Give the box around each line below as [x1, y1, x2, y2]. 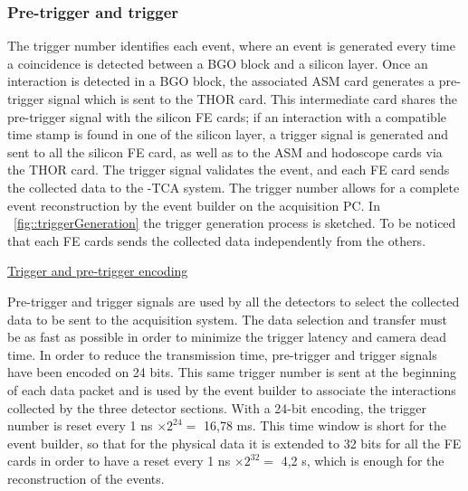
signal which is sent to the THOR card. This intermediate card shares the [48, 90, 458, 108]
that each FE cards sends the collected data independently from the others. [7, 231, 426, 250]
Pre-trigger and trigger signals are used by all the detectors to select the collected [7, 291, 460, 310]
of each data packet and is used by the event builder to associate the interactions [7, 380, 456, 399]
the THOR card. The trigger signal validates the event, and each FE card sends [7, 160, 450, 179]
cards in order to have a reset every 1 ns [7, 451, 231, 470]
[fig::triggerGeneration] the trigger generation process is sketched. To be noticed [14, 213, 456, 232]
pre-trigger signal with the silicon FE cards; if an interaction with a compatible [7, 107, 447, 126]
